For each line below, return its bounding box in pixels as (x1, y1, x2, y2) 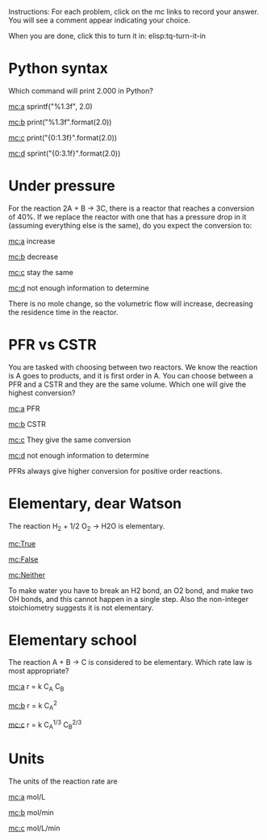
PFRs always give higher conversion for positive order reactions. (8, 466, 223, 475)
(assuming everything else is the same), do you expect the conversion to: (8, 220, 252, 230)
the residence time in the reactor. (8, 307, 119, 317)
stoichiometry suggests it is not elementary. (8, 603, 154, 612)
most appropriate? (8, 666, 69, 676)
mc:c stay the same (8, 267, 74, 277)
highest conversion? (8, 387, 76, 398)
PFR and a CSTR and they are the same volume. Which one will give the (8, 379, 247, 389)
